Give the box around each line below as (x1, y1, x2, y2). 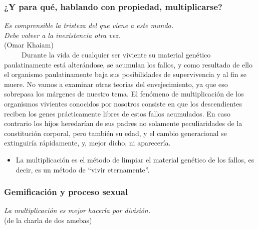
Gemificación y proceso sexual (4, 185, 128, 198)
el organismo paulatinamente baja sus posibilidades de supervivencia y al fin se (4, 69, 247, 79)
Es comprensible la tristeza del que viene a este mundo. (4, 20, 174, 30)
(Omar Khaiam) (4, 39, 54, 50)
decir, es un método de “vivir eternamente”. (16, 164, 150, 174)
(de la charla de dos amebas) (4, 214, 92, 225)
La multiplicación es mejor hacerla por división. (4, 205, 151, 215)
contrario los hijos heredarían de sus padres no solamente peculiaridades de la (4, 118, 242, 128)
